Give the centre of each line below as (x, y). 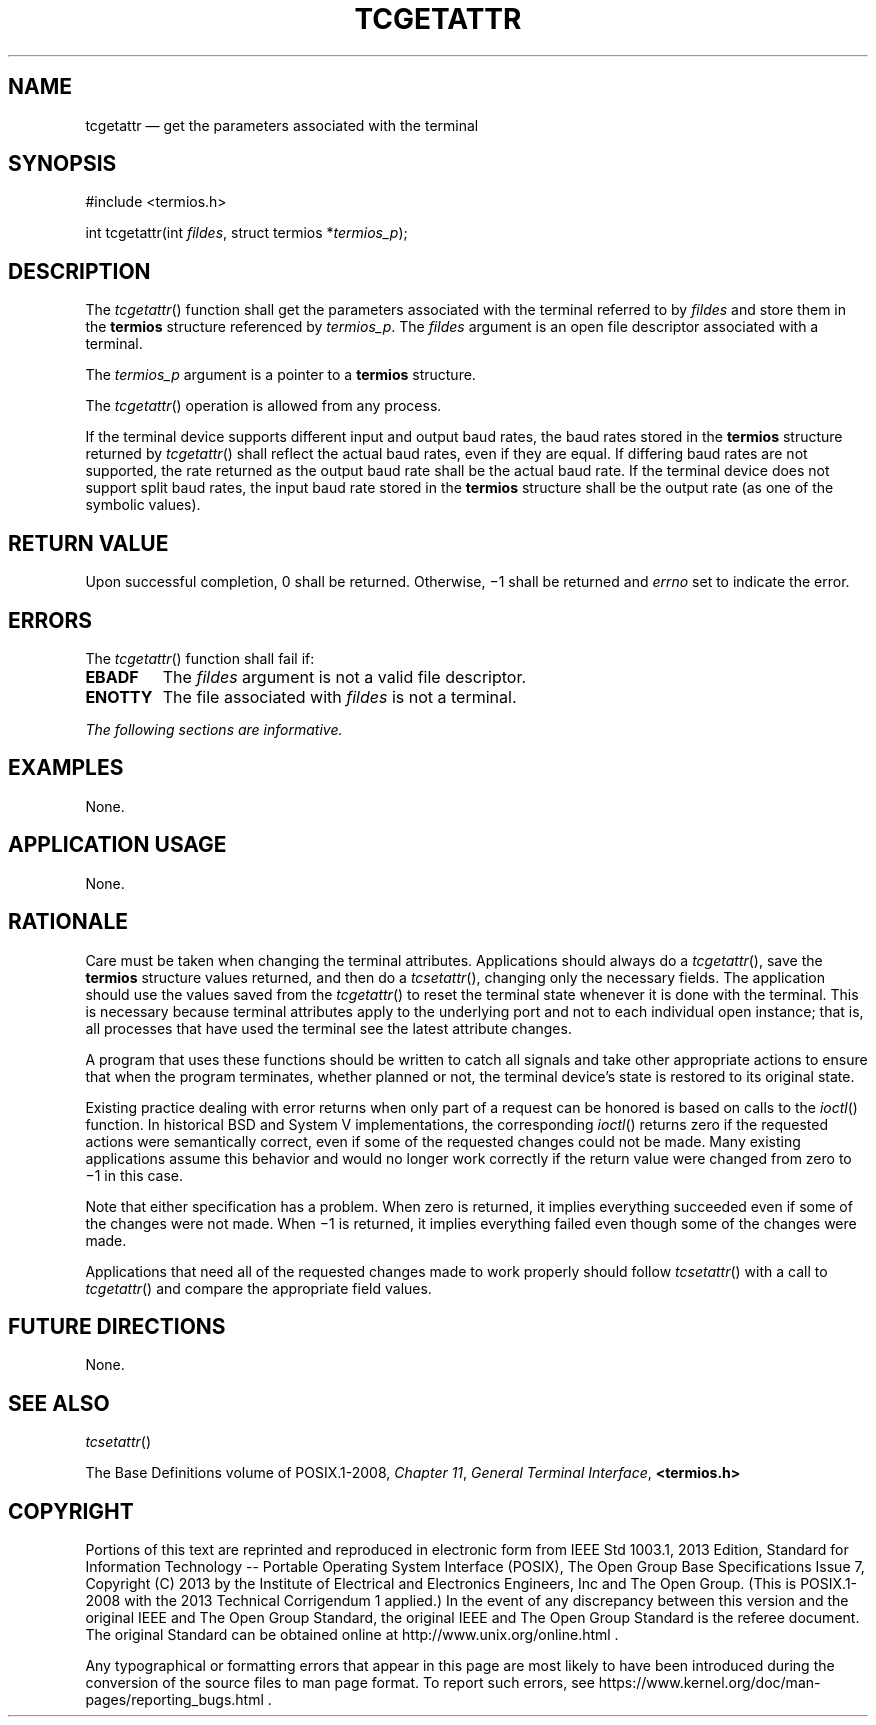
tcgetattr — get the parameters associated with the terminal (282, 125)
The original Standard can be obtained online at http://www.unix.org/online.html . (352, 1635)
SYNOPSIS (62, 164)
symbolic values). (143, 505)
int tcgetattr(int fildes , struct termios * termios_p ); (246, 233)
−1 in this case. (134, 1175)
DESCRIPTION (79, 271)
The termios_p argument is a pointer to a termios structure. (280, 375)
